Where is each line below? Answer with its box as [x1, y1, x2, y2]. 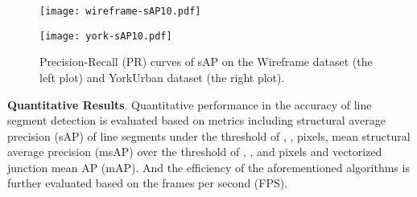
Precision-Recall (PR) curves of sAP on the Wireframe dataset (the [39, 53, 373, 70]
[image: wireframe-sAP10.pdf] [39, 6, 201, 17]
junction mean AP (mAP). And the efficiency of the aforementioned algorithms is [7, 158, 410, 175]
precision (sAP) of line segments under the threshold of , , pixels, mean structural [7, 127, 411, 144]
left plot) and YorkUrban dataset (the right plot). [39, 68, 285, 85]
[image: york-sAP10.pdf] [39, 30, 172, 42]
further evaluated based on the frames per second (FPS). [7, 174, 288, 191]
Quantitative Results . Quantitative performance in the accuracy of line [7, 96, 372, 113]
